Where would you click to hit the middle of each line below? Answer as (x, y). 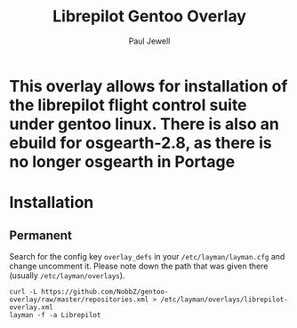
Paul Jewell (149, 41)
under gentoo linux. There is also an (144, 124)
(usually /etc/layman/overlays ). (67, 275)
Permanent (41, 235)
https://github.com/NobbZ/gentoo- (105, 292)
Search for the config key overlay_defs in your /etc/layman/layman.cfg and (147, 256)
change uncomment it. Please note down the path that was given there (139, 266)
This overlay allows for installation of (148, 86)
